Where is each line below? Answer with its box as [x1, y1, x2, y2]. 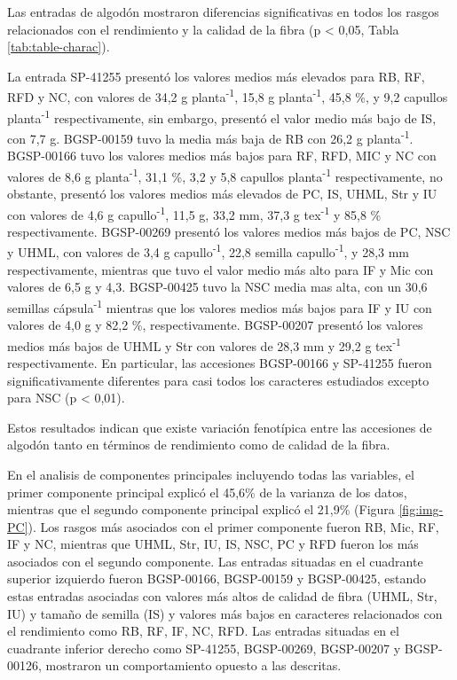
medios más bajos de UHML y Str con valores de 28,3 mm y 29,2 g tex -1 [7, 333, 401, 355]
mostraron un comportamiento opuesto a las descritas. [45, 656, 342, 675]
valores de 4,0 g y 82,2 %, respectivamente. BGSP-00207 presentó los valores [7, 316, 423, 334]
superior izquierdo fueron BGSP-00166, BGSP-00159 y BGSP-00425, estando [7, 569, 426, 588]
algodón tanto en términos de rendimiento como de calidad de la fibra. [7, 435, 390, 454]
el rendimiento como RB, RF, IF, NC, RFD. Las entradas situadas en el [7, 621, 399, 640]
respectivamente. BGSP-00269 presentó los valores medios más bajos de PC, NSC [7, 222, 451, 240]
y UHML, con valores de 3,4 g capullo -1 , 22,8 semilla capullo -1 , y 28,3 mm [7, 240, 410, 262]
